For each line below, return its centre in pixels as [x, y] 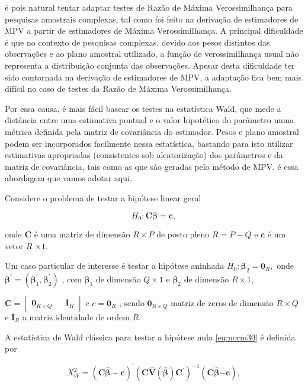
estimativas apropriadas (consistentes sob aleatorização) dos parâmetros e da [144, 155]
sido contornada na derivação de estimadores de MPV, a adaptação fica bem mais [153, 77]
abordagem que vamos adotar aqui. [68, 178]
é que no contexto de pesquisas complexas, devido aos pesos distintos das [137, 42]
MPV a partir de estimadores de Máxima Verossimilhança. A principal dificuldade [154, 30]
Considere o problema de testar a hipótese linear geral [103, 197]
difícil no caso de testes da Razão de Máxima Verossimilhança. [118, 89]
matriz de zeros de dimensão [222, 302]
